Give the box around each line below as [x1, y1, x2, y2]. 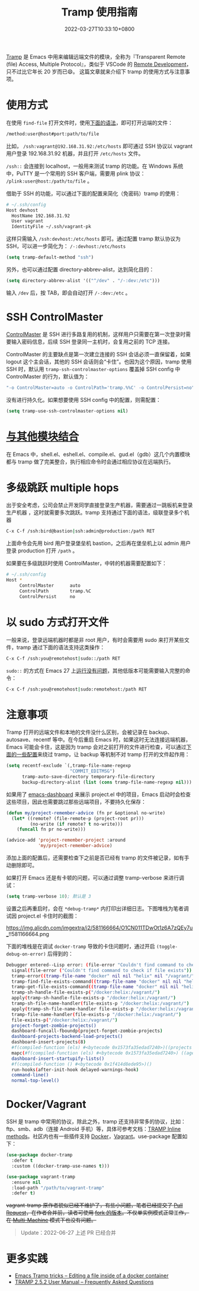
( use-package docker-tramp [6, 1152, 73, 1158]
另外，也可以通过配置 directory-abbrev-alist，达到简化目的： [6, 266, 155, 273]
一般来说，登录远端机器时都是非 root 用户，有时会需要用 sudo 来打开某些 [6, 636, 185, 643]
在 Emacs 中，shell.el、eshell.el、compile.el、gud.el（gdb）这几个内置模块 [6, 450, 191, 458]
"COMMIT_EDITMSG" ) [69, 768, 115, 774]
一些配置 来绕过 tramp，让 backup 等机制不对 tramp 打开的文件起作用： [16, 751, 190, 758]
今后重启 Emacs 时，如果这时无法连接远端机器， [73, 736, 191, 743]
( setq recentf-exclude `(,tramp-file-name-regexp [6, 763, 131, 769]
